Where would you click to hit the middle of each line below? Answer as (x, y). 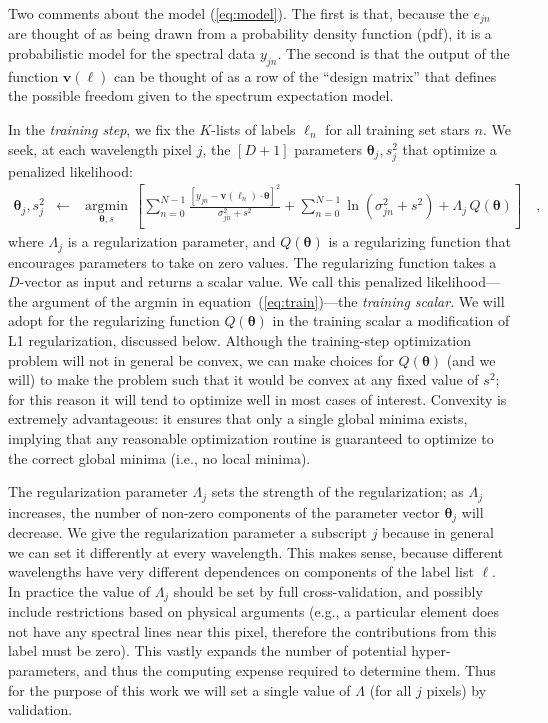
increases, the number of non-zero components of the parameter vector (224, 511)
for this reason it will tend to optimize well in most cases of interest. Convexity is (257, 398)
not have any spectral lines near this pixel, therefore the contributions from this (252, 630)
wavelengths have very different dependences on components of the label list (241, 571)
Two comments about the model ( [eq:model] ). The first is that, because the (238, 13)
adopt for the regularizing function (114, 320)
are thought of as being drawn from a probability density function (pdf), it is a (250, 33)
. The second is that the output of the (393, 53)
